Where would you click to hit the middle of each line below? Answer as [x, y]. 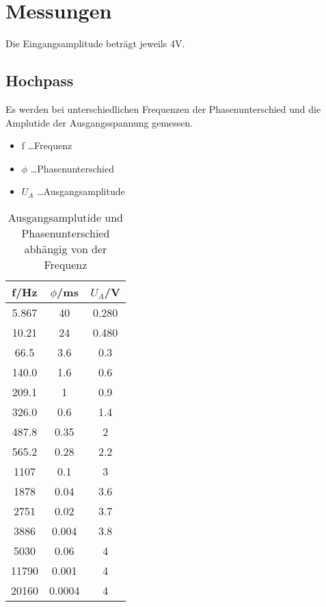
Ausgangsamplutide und [66, 217]
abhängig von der [66, 248]
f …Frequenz [47, 145]
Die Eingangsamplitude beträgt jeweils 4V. [95, 43]
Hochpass [40, 80]
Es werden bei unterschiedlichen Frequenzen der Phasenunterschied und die [163, 108]
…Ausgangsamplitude [81, 191]
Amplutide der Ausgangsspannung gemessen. [99, 122]
